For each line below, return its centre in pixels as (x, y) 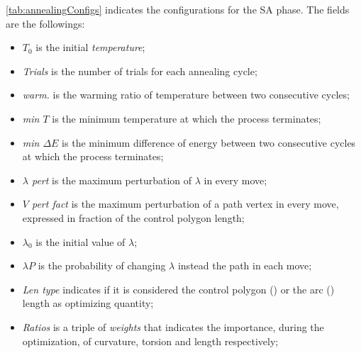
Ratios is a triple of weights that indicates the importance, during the (173, 326)
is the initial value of (80, 241)
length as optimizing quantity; (88, 303)
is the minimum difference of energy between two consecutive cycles (209, 142)
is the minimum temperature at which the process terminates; (187, 118)
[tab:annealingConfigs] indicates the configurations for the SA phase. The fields (178, 9)
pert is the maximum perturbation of (112, 180)
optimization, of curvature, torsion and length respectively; (150, 341)
